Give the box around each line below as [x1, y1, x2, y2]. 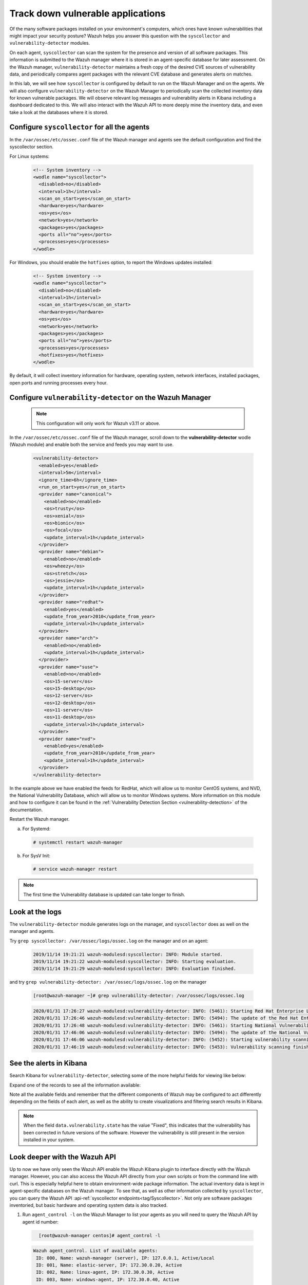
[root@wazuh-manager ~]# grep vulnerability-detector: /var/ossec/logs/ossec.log [33, 993, 245, 999]
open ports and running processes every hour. [9, 379, 108, 385]
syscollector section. [9, 144, 54, 150]
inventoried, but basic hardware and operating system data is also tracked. [9, 1202, 168, 1208]
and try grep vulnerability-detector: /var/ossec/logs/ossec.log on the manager [9, 979, 207, 985]
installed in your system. [23, 1136, 75, 1143]
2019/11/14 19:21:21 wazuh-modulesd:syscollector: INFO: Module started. [33, 951, 223, 957]
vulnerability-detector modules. [9, 40, 90, 46]
